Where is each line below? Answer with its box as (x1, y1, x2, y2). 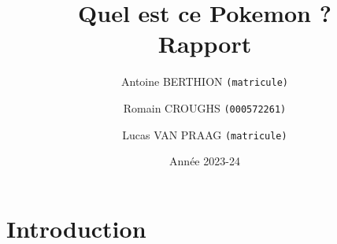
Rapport (157, 28, 252, 60)
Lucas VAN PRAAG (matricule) (122, 126, 287, 142)
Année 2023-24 (169, 153, 240, 169)
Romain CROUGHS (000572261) (123, 99, 287, 116)
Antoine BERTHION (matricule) (121, 73, 288, 90)
